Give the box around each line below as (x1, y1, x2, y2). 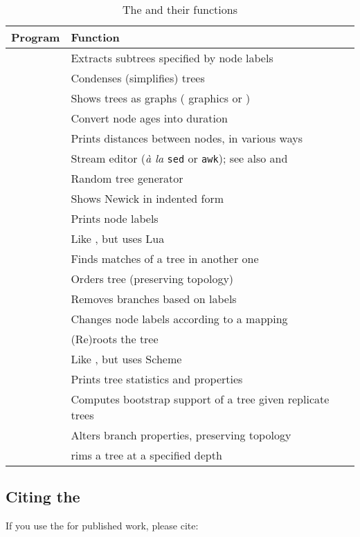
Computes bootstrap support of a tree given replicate (71, 391, 330, 407)
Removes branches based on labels (71, 291, 237, 307)
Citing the (6, 486, 80, 507)
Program (11, 29, 60, 45)
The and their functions (123, 1, 237, 17)
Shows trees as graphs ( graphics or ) (71, 90, 251, 106)
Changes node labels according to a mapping (71, 311, 288, 327)
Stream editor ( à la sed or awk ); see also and (71, 150, 288, 166)
